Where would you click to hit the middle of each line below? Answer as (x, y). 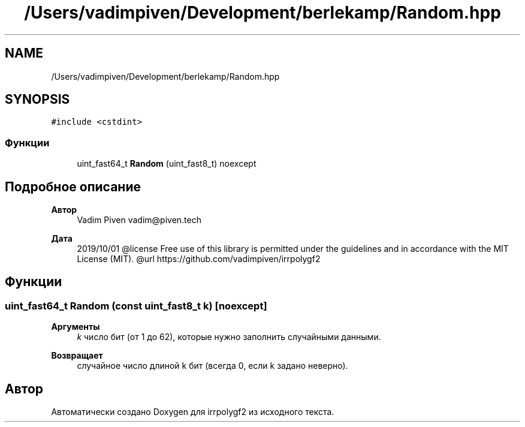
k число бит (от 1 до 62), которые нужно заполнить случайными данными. (229, 337)
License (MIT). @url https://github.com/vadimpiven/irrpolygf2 (199, 259)
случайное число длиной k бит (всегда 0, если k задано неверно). (212, 366)
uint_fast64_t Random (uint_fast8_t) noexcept (167, 164)
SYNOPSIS (37, 100)
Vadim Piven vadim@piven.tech (139, 220)
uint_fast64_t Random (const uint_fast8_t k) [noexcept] (136, 306)
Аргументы (76, 327)
